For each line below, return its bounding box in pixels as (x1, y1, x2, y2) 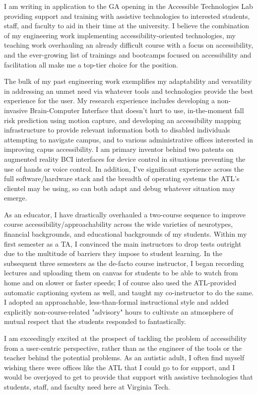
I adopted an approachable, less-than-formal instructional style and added (4, 297, 229, 307)
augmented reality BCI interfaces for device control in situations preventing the (4, 153, 246, 164)
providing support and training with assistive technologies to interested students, (4, 10, 250, 21)
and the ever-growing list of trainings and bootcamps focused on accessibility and (4, 49, 252, 60)
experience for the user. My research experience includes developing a (4, 95, 215, 106)
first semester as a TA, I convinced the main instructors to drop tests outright (4, 238, 242, 249)
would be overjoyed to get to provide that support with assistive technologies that (4, 372, 253, 382)
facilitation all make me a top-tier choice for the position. (4, 59, 178, 69)
